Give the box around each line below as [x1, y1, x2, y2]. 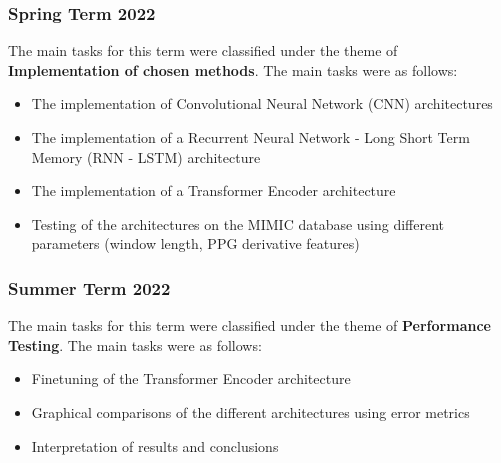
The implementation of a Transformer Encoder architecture [31, 180, 396, 201]
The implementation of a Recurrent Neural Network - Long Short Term [31, 127, 470, 147]
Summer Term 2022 [8, 275, 171, 300]
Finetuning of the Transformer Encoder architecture [31, 368, 351, 389]
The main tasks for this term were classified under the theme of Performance [8, 315, 491, 336]
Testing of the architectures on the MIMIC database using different [31, 213, 445, 234]
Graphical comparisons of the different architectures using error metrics [31, 401, 470, 422]
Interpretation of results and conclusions [31, 435, 279, 456]
